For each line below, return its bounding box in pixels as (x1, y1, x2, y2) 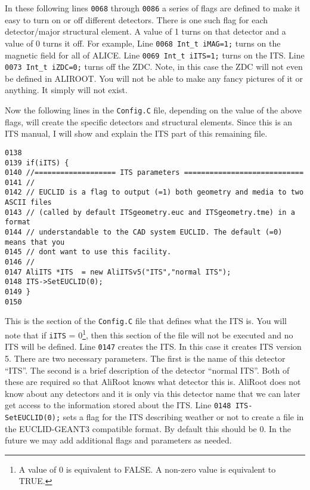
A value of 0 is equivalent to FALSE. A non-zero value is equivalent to (18, 463, 276, 475)
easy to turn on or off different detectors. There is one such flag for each (5, 13, 268, 26)
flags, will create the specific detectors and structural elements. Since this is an (5, 115, 293, 128)
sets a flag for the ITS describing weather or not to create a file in (63, 411, 304, 423)
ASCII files (5, 198, 52, 207)
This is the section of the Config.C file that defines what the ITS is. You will (5, 315, 287, 327)
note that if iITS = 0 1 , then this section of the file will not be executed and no (5, 327, 293, 341)
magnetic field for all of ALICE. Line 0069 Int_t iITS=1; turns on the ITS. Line (5, 48, 305, 61)
